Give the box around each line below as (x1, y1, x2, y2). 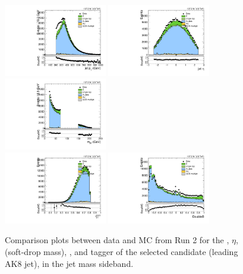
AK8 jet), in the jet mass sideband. (5, 257, 134, 269)
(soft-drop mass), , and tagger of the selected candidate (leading (5, 245, 238, 257)
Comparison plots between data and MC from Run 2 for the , (5, 234, 229, 246)
